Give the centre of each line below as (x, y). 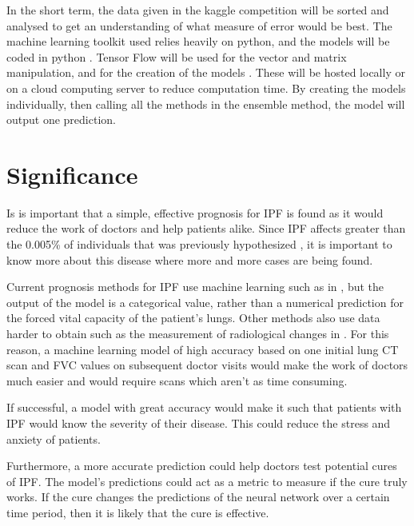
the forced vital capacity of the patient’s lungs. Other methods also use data (193, 318)
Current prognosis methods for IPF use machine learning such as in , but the (195, 287)
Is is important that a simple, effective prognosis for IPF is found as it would (195, 212)
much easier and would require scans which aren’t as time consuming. (177, 380)
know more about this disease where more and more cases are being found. (190, 259)
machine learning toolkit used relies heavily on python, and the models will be (198, 41)
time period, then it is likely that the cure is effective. (138, 512)
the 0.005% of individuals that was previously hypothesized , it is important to (199, 244)
